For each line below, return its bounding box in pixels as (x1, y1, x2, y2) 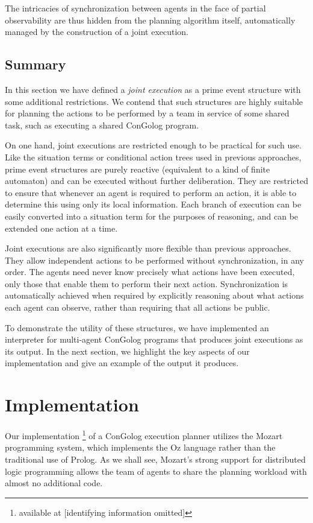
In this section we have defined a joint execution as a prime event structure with (5, 83, 301, 95)
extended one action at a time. (5, 221, 118, 234)
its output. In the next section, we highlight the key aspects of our (5, 344, 250, 357)
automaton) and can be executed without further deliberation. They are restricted (5, 174, 308, 187)
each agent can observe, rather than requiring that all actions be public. (5, 301, 270, 314)
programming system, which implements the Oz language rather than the (5, 441, 276, 454)
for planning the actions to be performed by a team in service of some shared (5, 107, 290, 119)
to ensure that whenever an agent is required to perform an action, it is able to (5, 186, 297, 198)
